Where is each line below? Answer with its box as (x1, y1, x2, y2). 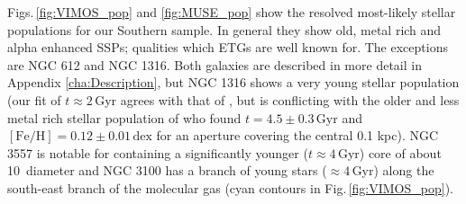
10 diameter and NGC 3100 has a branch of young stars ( (7, 161, 327, 180)
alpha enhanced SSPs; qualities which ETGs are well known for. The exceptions (7, 38, 448, 57)
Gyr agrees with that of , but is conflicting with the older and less (95, 90, 460, 109)
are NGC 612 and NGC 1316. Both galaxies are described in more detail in (7, 55, 422, 74)
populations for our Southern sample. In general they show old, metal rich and (7, 20, 442, 39)
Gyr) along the (352, 161, 434, 180)
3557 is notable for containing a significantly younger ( (7, 143, 308, 162)
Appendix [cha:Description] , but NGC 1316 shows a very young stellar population (7, 73, 460, 92)
